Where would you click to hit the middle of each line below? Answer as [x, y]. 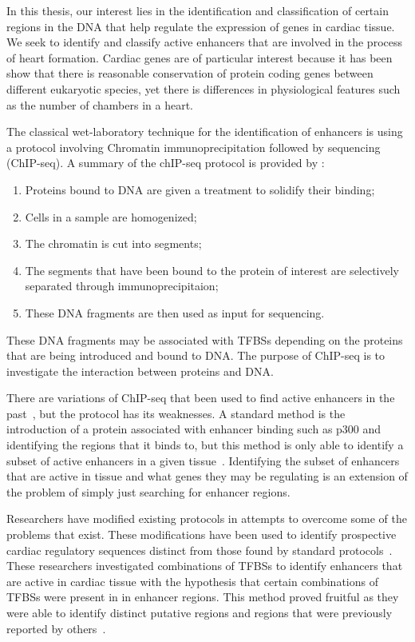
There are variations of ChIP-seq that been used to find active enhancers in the [201, 398]
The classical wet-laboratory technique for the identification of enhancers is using [205, 132]
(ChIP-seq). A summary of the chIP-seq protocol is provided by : [166, 163]
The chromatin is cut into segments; [113, 243]
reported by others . [56, 628]
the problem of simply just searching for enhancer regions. [148, 491]
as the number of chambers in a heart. [100, 104]
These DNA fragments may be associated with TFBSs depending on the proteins [205, 339]
